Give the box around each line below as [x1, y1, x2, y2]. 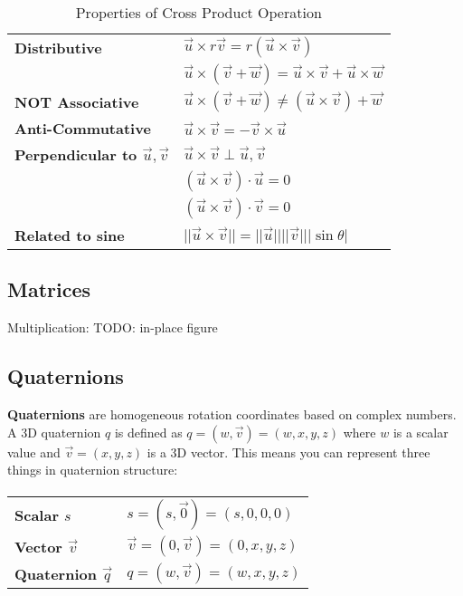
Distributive [14, 36, 102, 58]
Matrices [7, 275, 91, 303]
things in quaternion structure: [7, 460, 178, 479]
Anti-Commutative [14, 118, 151, 139]
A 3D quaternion [7, 422, 101, 441]
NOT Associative [14, 91, 139, 112]
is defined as [114, 422, 183, 441]
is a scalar [392, 422, 449, 441]
